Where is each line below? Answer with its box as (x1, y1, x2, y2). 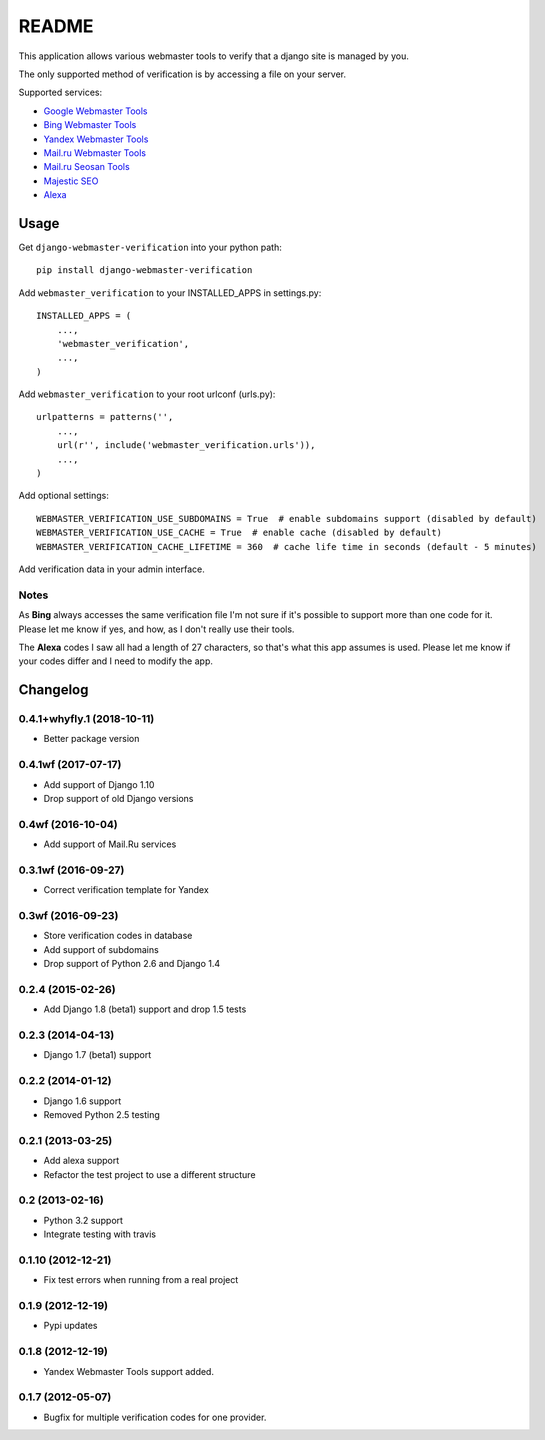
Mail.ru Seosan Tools (43, 161, 130, 173)
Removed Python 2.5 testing (43, 1109, 160, 1121)
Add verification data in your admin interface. (18, 563, 205, 575)
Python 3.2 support (43, 1214, 124, 1226)
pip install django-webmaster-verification (36, 265, 253, 276)
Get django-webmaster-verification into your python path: (18, 241, 282, 253)
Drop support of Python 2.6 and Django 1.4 (43, 958, 221, 970)
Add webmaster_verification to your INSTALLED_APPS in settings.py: (18, 286, 322, 299)
